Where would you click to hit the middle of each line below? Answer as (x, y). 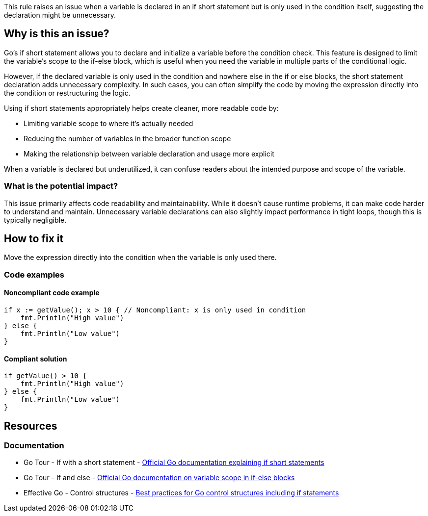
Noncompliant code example (52, 293)
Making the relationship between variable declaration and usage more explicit (149, 154)
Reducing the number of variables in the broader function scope (127, 138)
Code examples (34, 274)
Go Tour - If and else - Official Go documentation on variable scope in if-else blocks (159, 478)
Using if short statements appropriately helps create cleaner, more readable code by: (141, 108)
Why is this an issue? (57, 34)
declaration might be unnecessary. (60, 15)
